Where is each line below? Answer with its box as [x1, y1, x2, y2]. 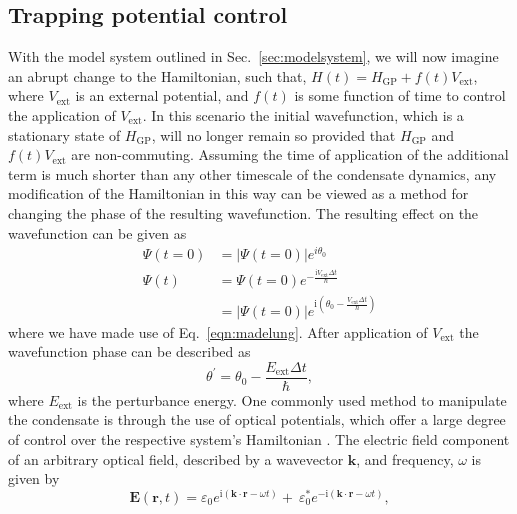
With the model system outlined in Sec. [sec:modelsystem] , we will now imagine [8, 46, 499, 67]
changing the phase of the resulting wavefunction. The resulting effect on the [8, 202, 479, 223]
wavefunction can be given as [8, 222, 187, 243]
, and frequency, [356, 448, 454, 469]
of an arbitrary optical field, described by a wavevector [8, 448, 344, 469]
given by [8, 468, 60, 489]
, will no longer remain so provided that [151, 124, 396, 145]
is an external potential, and [75, 85, 249, 106]
